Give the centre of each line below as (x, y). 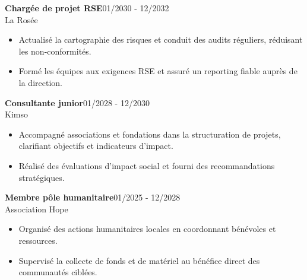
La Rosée (21, 19)
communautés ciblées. (58, 272)
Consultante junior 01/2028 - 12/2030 (77, 102)
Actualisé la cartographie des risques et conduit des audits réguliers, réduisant (161, 39)
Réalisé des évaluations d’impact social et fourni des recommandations (147, 165)
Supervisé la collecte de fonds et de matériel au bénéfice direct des (139, 260)
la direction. (40, 82)
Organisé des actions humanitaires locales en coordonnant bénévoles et (147, 229)
